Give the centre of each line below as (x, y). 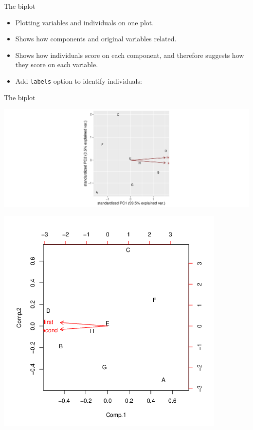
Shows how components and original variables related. (96, 39)
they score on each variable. (57, 64)
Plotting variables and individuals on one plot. (85, 22)
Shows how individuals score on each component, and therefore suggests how (130, 55)
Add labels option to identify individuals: (79, 81)
